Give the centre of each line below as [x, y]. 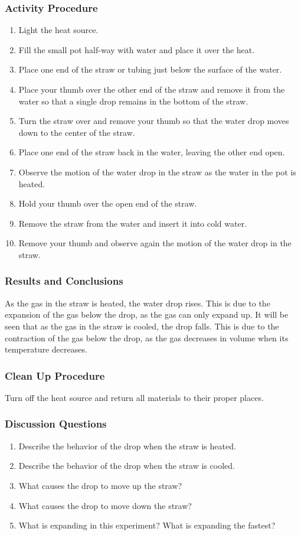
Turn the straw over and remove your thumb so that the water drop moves [154, 121]
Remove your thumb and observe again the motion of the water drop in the [155, 243]
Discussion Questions [56, 424]
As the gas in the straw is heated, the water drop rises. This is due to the [138, 303]
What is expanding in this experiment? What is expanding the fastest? [147, 525]
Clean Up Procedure [55, 375]
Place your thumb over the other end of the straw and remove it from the [152, 89]
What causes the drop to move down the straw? [105, 505]
